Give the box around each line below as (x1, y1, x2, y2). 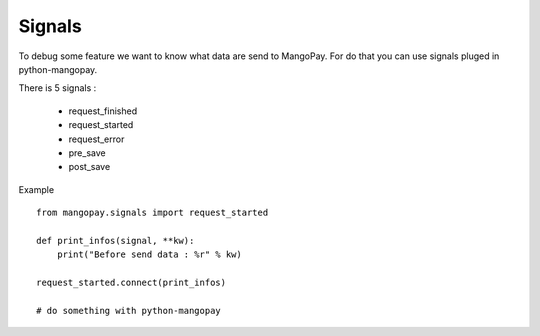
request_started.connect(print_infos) (36, 277, 227, 289)
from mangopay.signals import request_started (36, 207, 269, 219)
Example (18, 183, 55, 195)
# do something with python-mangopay (36, 305, 222, 316)
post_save (68, 161, 111, 173)
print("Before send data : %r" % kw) (56, 249, 242, 260)
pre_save (68, 146, 106, 159)
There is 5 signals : (18, 82, 97, 94)
